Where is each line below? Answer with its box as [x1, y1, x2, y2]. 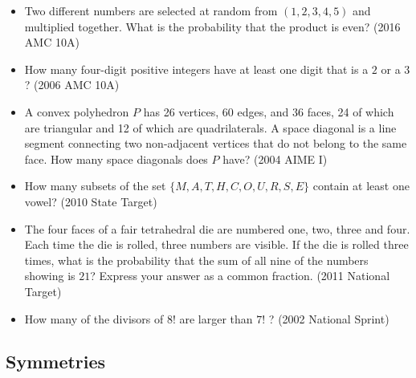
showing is [24, 267, 75, 284]
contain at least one [312, 177, 410, 194]
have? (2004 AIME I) [222, 150, 328, 167]
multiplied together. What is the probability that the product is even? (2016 [24, 18, 401, 35]
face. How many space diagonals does [24, 150, 208, 167]
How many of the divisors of [24, 310, 164, 327]
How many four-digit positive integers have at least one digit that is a [24, 60, 369, 77]
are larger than [179, 310, 253, 327]
